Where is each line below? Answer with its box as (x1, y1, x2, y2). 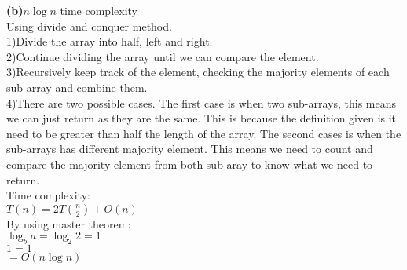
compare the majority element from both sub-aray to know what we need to (6, 155, 373, 172)
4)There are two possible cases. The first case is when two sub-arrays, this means (6, 94, 396, 111)
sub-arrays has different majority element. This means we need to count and (6, 140, 373, 157)
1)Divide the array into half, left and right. (6, 33, 213, 49)
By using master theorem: (6, 215, 131, 232)
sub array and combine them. (6, 78, 148, 95)
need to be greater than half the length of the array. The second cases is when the (6, 125, 401, 141)
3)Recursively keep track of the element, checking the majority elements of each (6, 64, 390, 80)
